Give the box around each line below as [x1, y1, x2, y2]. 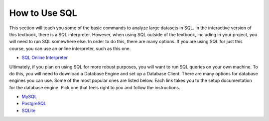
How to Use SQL [9, 7, 77, 18]
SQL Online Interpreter [21, 55, 68, 60]
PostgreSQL [21, 101, 47, 107]
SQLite [21, 107, 36, 114]
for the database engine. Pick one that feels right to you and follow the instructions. [9, 84, 180, 90]
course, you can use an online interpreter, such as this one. [9, 45, 131, 52]
